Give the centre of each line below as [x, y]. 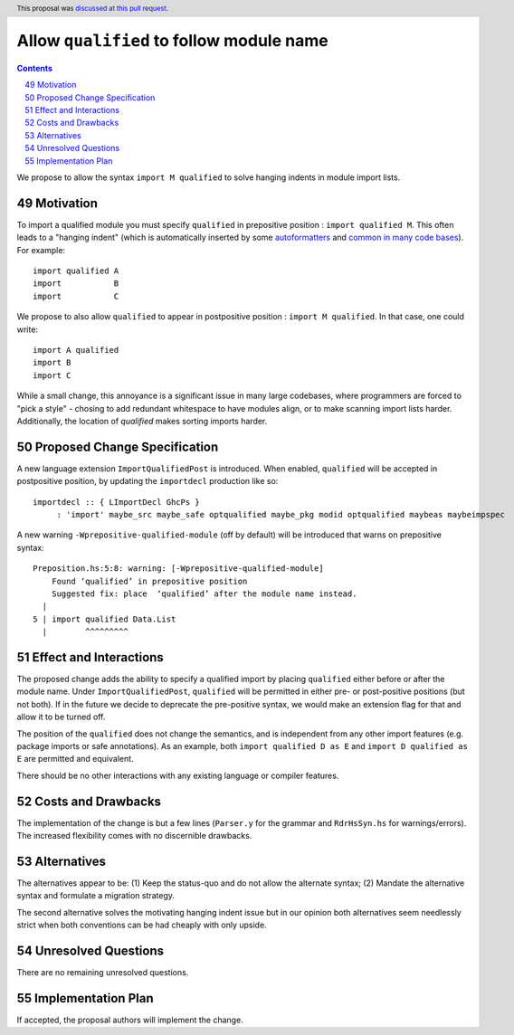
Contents [35, 68]
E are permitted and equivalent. [76, 759]
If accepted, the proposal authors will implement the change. [130, 1020]
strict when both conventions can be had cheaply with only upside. [142, 925]
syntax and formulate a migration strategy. [96, 896]
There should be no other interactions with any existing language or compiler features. [178, 775]
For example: [41, 250]
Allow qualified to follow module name [173, 41]
